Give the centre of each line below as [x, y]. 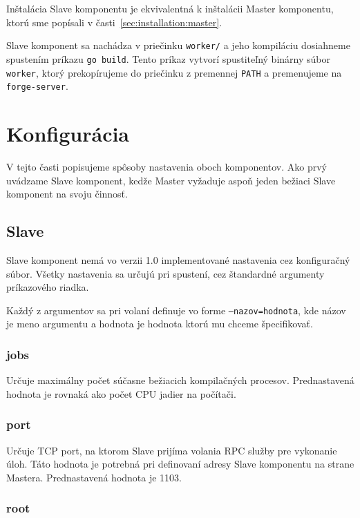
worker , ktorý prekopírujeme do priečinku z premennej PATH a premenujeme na [174, 72]
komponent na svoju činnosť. [67, 194]
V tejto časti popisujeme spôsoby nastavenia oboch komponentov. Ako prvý [167, 166]
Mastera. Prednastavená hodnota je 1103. [94, 477]
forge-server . [37, 86]
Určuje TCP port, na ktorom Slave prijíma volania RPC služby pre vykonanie [172, 450]
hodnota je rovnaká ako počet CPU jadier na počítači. [121, 393]
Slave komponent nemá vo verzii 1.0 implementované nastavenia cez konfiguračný [178, 259]
